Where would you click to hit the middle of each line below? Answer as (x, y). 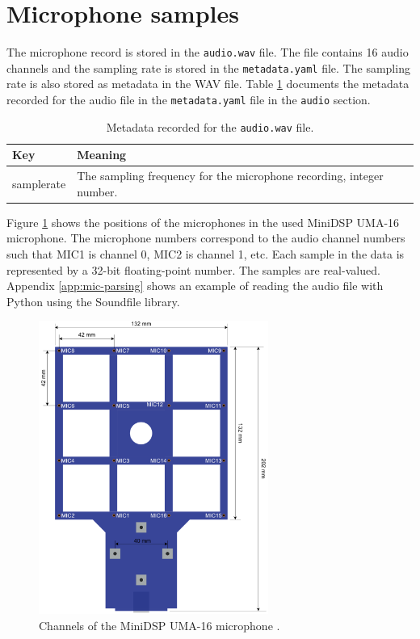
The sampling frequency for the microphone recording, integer (230, 176)
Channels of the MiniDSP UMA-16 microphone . (160, 625)
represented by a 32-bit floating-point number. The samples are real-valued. (193, 269)
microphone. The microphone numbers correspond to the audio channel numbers (206, 238)
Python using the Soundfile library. (93, 301)
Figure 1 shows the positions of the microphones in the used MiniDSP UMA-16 (203, 222)
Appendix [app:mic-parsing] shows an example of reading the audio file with (195, 286)
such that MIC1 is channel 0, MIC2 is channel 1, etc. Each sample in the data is (206, 254)
